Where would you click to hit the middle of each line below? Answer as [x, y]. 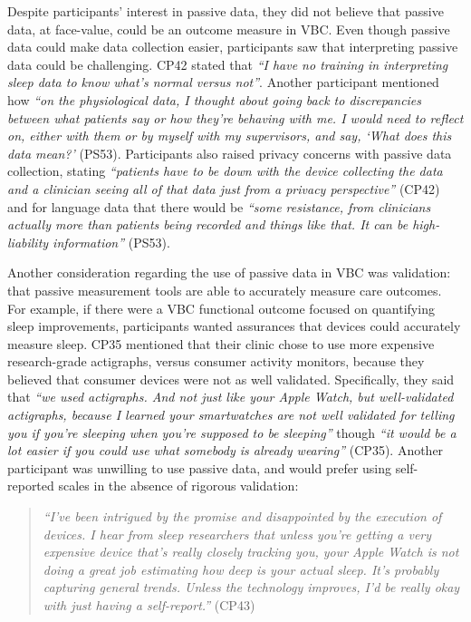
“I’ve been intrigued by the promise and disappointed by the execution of [242, 516]
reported [31, 486]
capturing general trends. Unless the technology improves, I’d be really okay [251, 587]
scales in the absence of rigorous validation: [178, 486]
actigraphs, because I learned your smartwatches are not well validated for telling [231, 415]
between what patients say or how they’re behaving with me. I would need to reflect [235, 117]
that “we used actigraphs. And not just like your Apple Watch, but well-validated [231, 397]
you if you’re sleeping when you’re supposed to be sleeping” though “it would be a [232, 432]
